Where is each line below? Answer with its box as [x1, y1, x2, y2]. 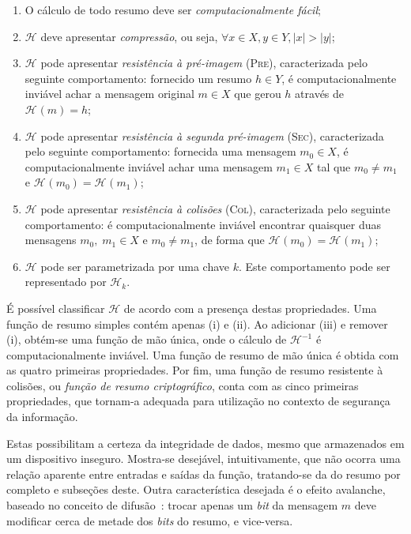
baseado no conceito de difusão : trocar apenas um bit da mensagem [6, 497, 338, 513]
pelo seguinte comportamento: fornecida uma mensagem [25, 143, 296, 160]
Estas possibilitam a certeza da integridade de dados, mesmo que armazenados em [6, 434, 405, 451]
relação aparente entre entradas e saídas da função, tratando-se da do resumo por [6, 465, 401, 482]
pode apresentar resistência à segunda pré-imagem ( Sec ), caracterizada [40, 127, 384, 144]
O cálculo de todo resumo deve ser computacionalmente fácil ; [25, 2, 321, 17]
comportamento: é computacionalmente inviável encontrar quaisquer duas [25, 216, 382, 232]
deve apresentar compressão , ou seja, [40, 28, 218, 44]
